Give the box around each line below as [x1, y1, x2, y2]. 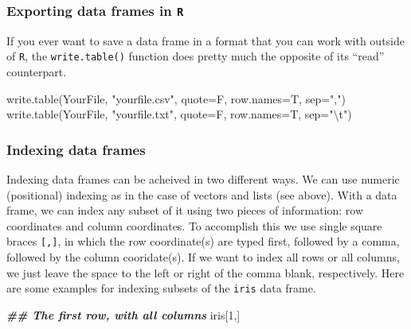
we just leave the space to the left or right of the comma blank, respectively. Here [6, 264, 405, 281]
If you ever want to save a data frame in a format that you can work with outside [6, 32, 405, 48]
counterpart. [6, 64, 67, 80]
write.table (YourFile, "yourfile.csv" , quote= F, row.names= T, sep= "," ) [6, 90, 346, 106]
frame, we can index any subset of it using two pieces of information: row [6, 202, 364, 219]
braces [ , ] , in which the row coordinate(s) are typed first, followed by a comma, [6, 233, 400, 250]
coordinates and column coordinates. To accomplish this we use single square [6, 217, 382, 234]
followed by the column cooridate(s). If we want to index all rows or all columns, [6, 249, 400, 265]
